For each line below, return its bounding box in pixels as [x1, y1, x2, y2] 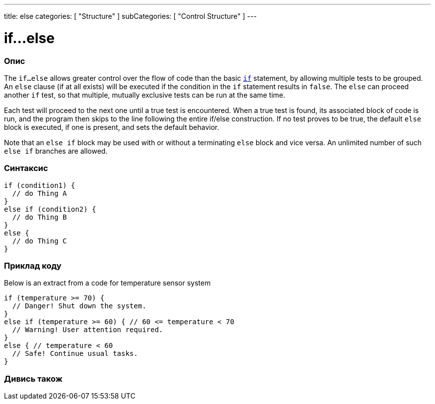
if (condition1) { [4, 181, 75, 189]
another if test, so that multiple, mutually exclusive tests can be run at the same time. [4, 90, 286, 99]
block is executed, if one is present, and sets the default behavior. [4, 122, 219, 131]
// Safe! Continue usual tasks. [12, 349, 138, 358]
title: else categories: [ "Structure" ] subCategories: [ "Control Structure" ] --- [4, 12, 257, 20]
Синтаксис [4, 163, 48, 173]
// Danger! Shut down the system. [12, 302, 146, 310]
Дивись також [4, 373, 63, 384]
